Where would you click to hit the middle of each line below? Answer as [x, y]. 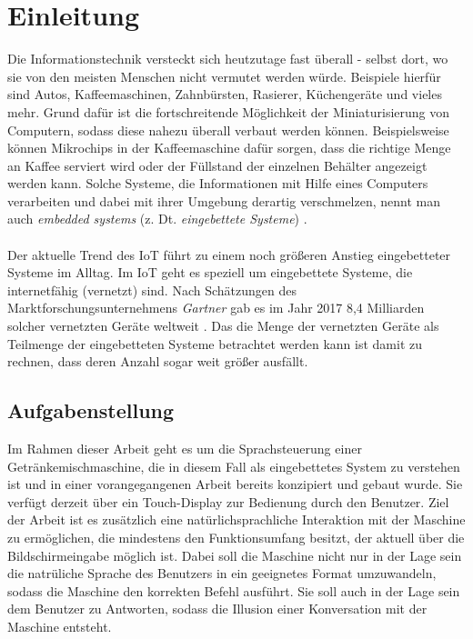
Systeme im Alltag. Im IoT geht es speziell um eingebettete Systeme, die [210, 272]
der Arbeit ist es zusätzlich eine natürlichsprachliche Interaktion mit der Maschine [236, 519]
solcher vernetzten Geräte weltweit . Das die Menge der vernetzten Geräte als [223, 326]
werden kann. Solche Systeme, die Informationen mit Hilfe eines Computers [218, 183]
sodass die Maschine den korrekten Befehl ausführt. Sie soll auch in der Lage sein [234, 590]
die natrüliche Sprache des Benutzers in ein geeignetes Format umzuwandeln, [222, 573]
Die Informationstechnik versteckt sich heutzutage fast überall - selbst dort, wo [228, 59]
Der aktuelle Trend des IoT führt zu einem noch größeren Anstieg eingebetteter [229, 254]
